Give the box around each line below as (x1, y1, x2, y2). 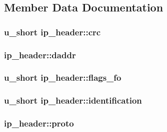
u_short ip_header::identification (4, 94, 142, 107)
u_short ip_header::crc (4, 25, 101, 38)
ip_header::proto (4, 117, 74, 130)
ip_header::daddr (4, 48, 76, 61)
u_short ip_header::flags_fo (4, 71, 121, 84)
